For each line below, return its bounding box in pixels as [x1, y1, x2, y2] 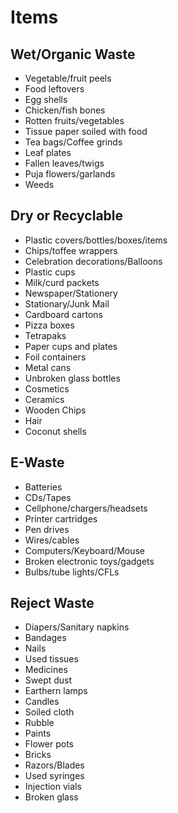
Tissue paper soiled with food [24, 126, 148, 137]
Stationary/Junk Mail [24, 297, 110, 310]
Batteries [24, 481, 63, 493]
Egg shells [24, 94, 68, 105]
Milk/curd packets [24, 276, 100, 288]
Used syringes [24, 770, 85, 782]
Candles [24, 696, 60, 708]
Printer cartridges [24, 512, 98, 525]
